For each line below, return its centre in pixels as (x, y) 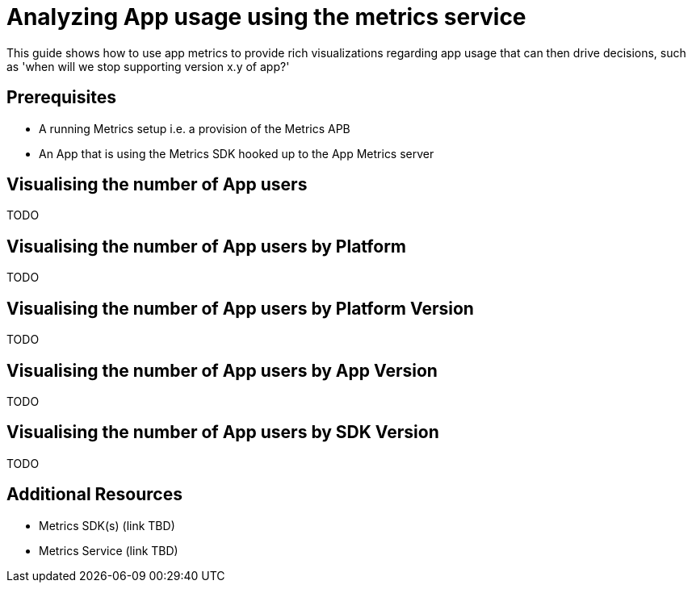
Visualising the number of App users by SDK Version (223, 432)
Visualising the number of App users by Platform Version (240, 308)
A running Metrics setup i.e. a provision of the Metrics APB (195, 128)
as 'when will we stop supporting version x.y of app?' (148, 66)
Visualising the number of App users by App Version (222, 370)
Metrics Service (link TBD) (109, 550)
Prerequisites (61, 98)
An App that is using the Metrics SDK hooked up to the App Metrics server (237, 153)
